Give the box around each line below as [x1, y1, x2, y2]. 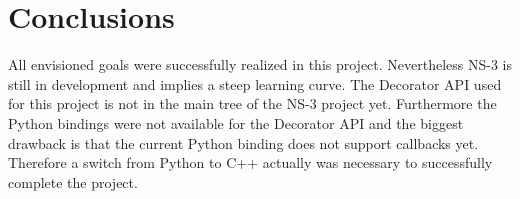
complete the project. [8, 171, 138, 192]
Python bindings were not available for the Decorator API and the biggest [8, 112, 464, 133]
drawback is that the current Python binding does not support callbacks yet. [8, 132, 479, 153]
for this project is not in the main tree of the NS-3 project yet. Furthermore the [8, 93, 497, 114]
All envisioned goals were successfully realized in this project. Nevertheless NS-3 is [8, 54, 513, 75]
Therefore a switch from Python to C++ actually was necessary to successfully [8, 152, 493, 173]
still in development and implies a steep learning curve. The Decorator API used [8, 73, 502, 94]
